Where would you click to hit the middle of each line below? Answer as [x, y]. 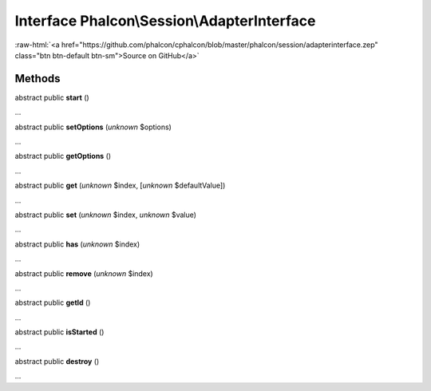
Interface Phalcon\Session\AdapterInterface [165, 21]
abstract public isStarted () [59, 332]
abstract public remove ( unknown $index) [84, 273]
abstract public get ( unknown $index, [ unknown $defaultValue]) [120, 186]
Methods [38, 79]
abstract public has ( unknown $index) [77, 244]
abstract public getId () [53, 302]
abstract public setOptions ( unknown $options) [93, 127]
